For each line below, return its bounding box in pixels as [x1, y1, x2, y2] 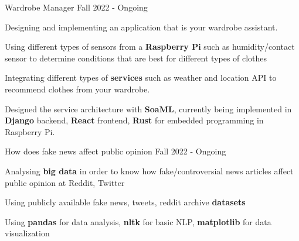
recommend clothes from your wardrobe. [5, 82, 150, 95]
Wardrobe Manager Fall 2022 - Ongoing [5, 1, 148, 13]
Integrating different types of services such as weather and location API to [5, 71, 277, 84]
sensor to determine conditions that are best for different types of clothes [5, 51, 267, 64]
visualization [5, 227, 50, 239]
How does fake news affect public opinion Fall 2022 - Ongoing [5, 145, 226, 157]
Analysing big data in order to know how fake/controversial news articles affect [5, 164, 294, 177]
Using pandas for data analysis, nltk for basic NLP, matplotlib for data [5, 215, 271, 228]
